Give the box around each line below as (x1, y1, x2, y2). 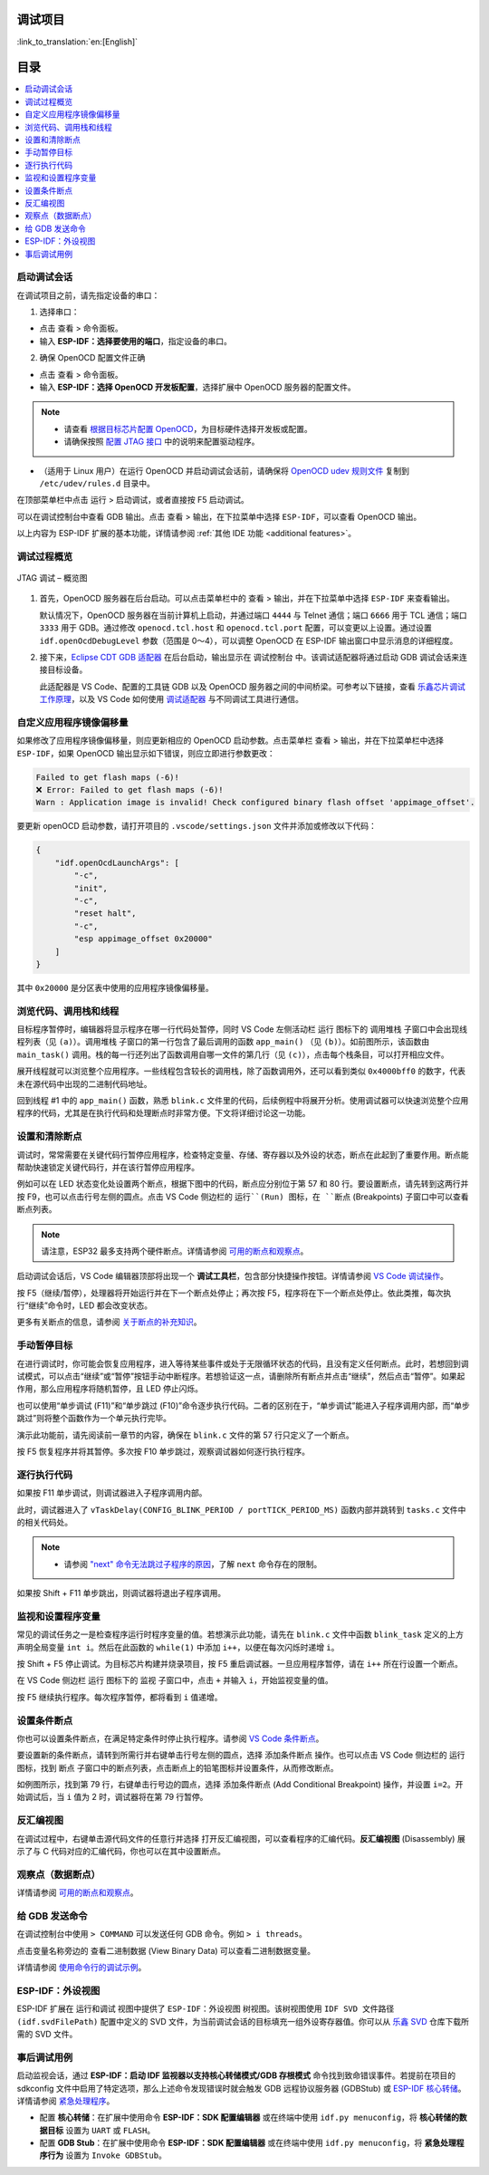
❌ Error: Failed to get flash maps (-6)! (35, 784, 224, 795)
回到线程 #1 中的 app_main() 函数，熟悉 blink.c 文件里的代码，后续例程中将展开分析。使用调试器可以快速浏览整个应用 (16, 1095, 469, 1106)
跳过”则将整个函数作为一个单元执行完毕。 (16, 1413, 172, 1424)
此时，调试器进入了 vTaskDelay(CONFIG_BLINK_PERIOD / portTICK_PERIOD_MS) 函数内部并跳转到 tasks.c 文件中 (16, 1504, 466, 1515)
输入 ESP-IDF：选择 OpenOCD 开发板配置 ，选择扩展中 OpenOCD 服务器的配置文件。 (39, 381, 357, 392)
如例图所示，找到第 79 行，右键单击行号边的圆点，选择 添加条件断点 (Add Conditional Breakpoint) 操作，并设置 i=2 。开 (16, 1779, 464, 1790)
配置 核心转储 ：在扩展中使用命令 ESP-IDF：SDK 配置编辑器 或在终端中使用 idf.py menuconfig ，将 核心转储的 (39, 2112, 459, 2123)
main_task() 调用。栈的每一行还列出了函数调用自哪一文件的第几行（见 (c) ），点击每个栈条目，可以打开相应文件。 (16, 1049, 449, 1060)
